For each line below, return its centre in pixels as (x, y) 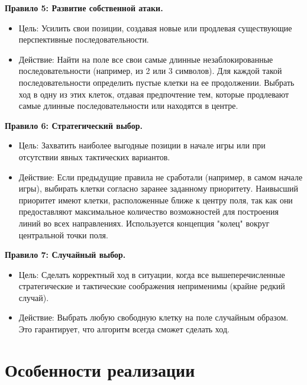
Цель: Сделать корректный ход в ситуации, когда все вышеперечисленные (152, 274)
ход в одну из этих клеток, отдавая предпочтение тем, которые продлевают (154, 94)
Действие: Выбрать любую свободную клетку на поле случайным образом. (153, 317)
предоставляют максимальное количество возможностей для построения (148, 211)
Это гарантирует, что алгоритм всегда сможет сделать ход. (124, 329)
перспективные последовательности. (84, 39)
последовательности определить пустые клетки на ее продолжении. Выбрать (156, 82)
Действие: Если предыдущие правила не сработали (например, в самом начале (161, 177)
